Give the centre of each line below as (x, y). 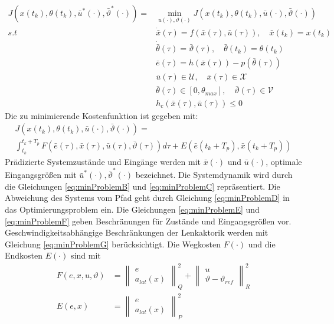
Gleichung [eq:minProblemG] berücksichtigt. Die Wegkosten (113, 244)
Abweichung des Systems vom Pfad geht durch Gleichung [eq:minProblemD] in (147, 198)
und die (262, 244)
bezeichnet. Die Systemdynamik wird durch (214, 175)
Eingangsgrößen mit (41, 175)
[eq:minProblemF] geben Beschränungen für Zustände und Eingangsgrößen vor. (148, 221)
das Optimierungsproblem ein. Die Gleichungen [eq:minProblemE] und (132, 209)
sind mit (86, 255)
